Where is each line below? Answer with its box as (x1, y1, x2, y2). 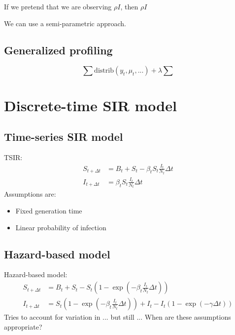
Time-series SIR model (4, 129, 123, 144)
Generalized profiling (4, 42, 113, 57)
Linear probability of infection (15, 222, 106, 232)
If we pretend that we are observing (4, 1, 112, 11)
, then (120, 1, 138, 11)
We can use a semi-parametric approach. (4, 18, 126, 28)
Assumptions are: (4, 189, 56, 199)
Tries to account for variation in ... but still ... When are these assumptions (4, 312, 231, 322)
